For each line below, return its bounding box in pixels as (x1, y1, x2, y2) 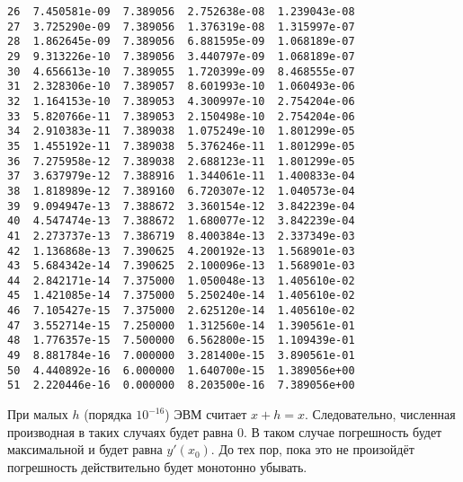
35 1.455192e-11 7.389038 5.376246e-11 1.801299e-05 (7, 139, 355, 153)
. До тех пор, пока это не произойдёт (210, 440, 414, 459)
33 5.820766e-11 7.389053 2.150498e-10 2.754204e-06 (7, 110, 355, 123)
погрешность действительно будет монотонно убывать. (7, 457, 307, 476)
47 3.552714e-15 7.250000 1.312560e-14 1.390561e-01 (7, 319, 355, 332)
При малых (7, 405, 68, 424)
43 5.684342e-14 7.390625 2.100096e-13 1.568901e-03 (7, 259, 355, 273)
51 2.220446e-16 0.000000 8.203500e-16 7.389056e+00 (7, 379, 355, 392)
